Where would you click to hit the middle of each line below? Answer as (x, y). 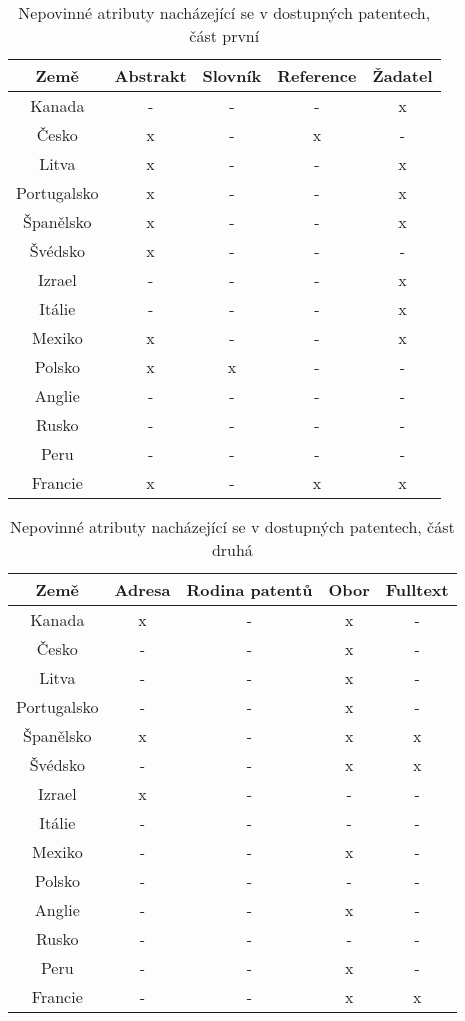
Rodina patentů (249, 589)
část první (224, 35)
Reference (317, 75)
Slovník (232, 75)
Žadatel (402, 75)
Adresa (142, 589)
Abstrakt (150, 75)
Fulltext (417, 589)
